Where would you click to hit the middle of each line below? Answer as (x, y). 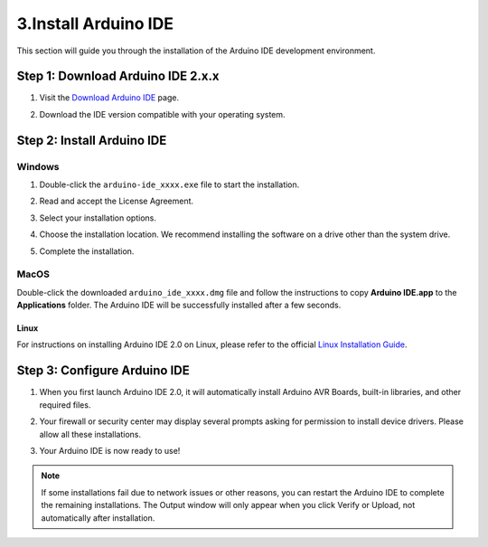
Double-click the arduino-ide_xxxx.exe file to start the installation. (169, 184)
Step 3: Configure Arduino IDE (103, 371)
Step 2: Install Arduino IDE (92, 140)
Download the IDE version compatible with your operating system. (162, 114)
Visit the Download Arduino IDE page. (109, 98)
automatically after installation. (98, 518)
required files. (65, 405)
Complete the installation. (87, 251)
